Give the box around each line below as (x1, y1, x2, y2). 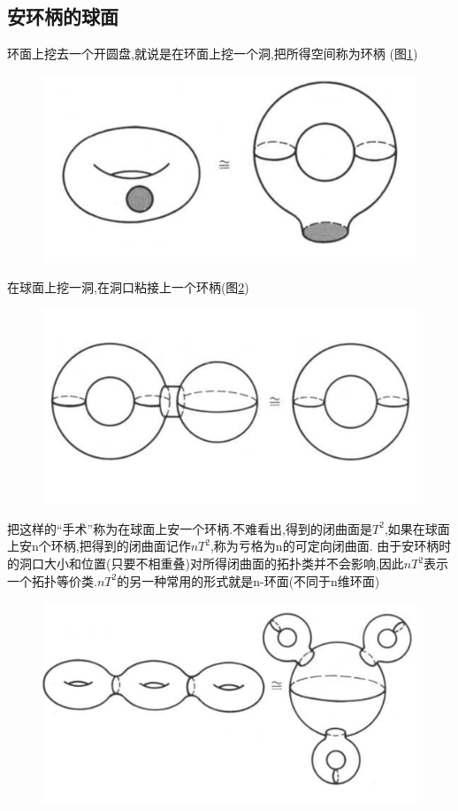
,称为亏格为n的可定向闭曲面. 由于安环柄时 (210, 537, 452, 555)
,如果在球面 (384, 519, 450, 537)
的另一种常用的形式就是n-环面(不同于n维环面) (117, 571, 380, 590)
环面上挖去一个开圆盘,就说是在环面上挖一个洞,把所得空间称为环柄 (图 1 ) (7, 44, 418, 63)
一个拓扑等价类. (7, 571, 97, 590)
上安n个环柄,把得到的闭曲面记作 (7, 537, 191, 555)
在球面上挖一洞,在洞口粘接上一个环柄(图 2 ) (7, 278, 249, 297)
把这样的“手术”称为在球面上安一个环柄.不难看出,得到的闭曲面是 (7, 519, 372, 537)
